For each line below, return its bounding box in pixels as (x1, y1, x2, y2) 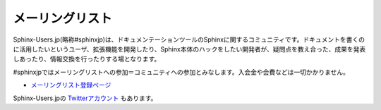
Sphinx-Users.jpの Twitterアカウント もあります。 (13, 94, 157, 102)
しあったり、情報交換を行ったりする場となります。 (13, 55, 161, 63)
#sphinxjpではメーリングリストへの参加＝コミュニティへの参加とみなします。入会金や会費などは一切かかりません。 (13, 68, 349, 76)
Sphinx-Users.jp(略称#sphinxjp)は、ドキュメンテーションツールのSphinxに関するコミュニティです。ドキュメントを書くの (13, 35, 365, 44)
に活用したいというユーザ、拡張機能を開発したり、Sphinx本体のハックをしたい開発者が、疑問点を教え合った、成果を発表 (13, 44, 366, 53)
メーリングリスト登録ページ (30, 81, 111, 90)
